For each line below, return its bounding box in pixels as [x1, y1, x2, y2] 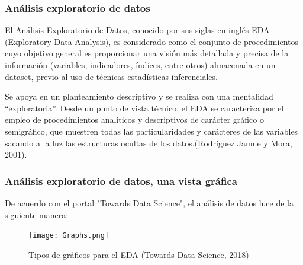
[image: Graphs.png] [28, 231, 109, 240]
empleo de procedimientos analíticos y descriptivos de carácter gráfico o [5, 113, 264, 126]
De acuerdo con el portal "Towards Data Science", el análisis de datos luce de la [5, 196, 294, 209]
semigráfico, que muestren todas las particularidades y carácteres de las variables [5, 124, 298, 137]
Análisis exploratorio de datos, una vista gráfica [5, 173, 237, 188]
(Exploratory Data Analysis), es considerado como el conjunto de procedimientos [5, 35, 298, 47]
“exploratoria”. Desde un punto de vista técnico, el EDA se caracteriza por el [5, 101, 284, 114]
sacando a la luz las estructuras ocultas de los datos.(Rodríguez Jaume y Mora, [5, 136, 292, 149]
